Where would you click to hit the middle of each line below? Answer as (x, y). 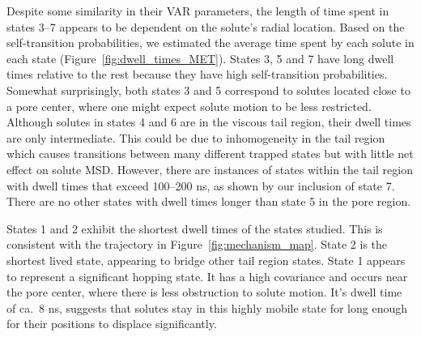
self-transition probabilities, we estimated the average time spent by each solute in (210, 43)
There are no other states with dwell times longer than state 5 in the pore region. (209, 201)
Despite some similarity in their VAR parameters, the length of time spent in (198, 11)
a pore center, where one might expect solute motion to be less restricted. (189, 106)
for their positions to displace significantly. (112, 324)
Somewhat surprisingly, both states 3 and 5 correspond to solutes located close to (208, 90)
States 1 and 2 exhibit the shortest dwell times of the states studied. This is (195, 228)
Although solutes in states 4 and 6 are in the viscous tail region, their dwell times (209, 122)
